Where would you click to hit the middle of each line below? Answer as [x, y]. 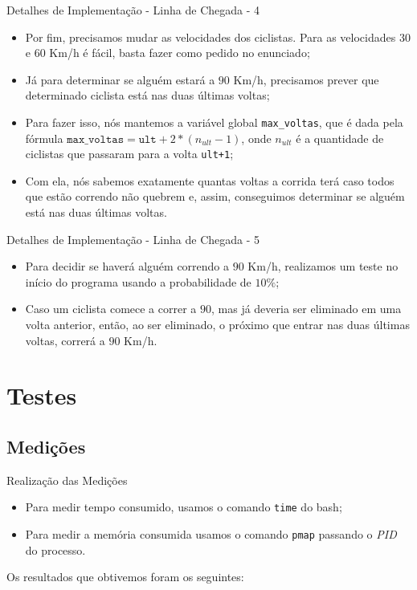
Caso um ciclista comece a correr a [111, 309]
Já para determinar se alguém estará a [120, 79]
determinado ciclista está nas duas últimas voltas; [147, 95]
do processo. [55, 549]
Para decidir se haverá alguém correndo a [127, 266]
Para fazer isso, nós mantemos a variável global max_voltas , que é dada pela [214, 122]
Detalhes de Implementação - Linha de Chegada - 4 [133, 10]
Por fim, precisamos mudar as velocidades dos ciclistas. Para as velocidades [211, 37]
